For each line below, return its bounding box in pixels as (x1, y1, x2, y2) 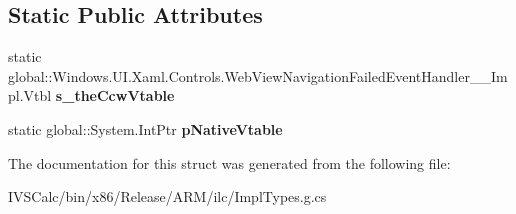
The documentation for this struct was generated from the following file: (8, 152, 451, 173)
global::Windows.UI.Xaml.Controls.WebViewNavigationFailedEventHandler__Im (8, 65, 508, 86)
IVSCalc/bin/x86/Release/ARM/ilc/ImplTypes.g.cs (8, 186, 327, 207)
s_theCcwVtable (55, 85, 175, 106)
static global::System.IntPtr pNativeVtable (8, 118, 283, 139)
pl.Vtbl (8, 85, 52, 106)
